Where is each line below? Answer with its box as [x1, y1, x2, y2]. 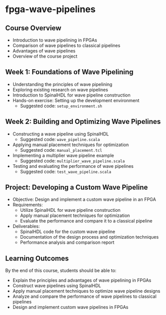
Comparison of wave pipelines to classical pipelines [12, 42, 121, 49]
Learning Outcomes [5, 254, 69, 262]
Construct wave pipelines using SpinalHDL [12, 283, 101, 289]
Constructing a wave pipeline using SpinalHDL [12, 130, 109, 137]
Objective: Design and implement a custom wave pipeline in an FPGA [12, 196, 156, 203]
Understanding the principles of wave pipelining [12, 81, 113, 87]
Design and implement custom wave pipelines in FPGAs [12, 304, 129, 310]
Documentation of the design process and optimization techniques [20, 234, 159, 240]
